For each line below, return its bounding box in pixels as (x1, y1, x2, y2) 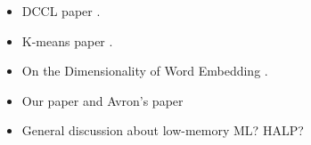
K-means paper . (21, 31, 113, 50)
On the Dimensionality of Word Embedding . (21, 61, 268, 80)
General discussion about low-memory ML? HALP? (21, 121, 304, 140)
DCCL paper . (21, 2, 101, 20)
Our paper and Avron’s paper (21, 91, 184, 109)
